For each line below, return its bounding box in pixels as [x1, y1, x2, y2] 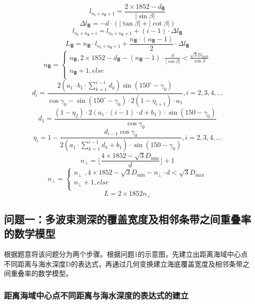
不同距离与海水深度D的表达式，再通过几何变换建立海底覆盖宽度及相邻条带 [4, 258, 243, 269]
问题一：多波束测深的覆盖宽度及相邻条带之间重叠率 [4, 211, 251, 226]
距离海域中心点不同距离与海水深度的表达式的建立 [4, 289, 189, 301]
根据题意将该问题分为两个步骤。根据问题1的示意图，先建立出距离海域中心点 [4, 248, 248, 259]
